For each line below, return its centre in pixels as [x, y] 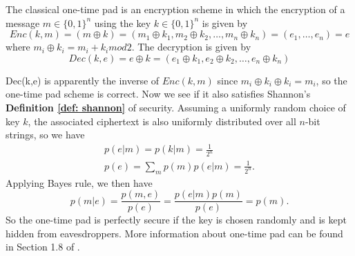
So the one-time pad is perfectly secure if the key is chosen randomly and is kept [176, 220]
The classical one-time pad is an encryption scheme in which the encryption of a [175, 9]
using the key [123, 22]
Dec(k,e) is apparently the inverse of [83, 80]
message [23, 22]
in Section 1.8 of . [43, 247]
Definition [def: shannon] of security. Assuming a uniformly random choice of [176, 107]
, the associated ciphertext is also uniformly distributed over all [162, 121]
